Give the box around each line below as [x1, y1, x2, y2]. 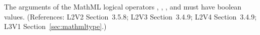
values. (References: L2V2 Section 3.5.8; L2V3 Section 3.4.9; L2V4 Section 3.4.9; [4, 11, 257, 21]
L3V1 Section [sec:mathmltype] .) [4, 21, 107, 31]
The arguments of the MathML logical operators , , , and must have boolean [4, 1, 242, 11]
